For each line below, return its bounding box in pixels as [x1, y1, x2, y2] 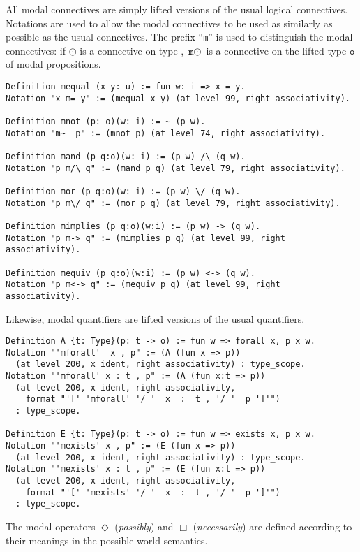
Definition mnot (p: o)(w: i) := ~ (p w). [6, 117, 206, 126]
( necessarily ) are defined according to [193, 518, 352, 533]
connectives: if [6, 43, 66, 57]
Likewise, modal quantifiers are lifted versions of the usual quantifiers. [6, 311, 305, 326]
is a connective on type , [80, 43, 184, 57]
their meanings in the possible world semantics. [6, 532, 208, 547]
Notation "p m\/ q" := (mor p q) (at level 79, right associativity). [6, 198, 340, 208]
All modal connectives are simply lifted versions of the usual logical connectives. [6, 2, 348, 16]
